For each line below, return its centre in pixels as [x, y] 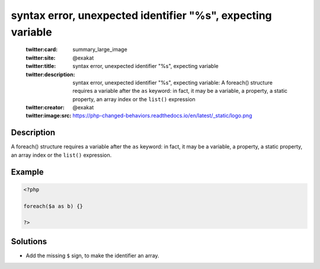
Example [27, 172]
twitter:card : [42, 50]
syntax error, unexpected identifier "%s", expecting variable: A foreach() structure [172, 82]
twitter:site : [41, 58]
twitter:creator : [45, 108]
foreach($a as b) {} [53, 206]
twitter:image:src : [49, 116]
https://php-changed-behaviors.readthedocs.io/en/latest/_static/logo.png [162, 116]
